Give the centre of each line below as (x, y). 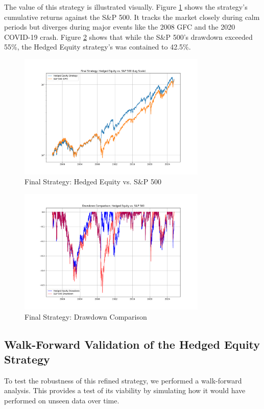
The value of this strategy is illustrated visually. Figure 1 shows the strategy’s (126, 7)
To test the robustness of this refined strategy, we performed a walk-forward (123, 380)
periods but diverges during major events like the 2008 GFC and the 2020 (120, 27)
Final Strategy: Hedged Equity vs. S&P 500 (93, 182)
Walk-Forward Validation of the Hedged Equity (132, 344)
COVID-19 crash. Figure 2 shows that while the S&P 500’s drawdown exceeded (128, 37)
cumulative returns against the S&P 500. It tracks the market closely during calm (132, 17)
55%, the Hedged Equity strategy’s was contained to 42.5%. (98, 47)
